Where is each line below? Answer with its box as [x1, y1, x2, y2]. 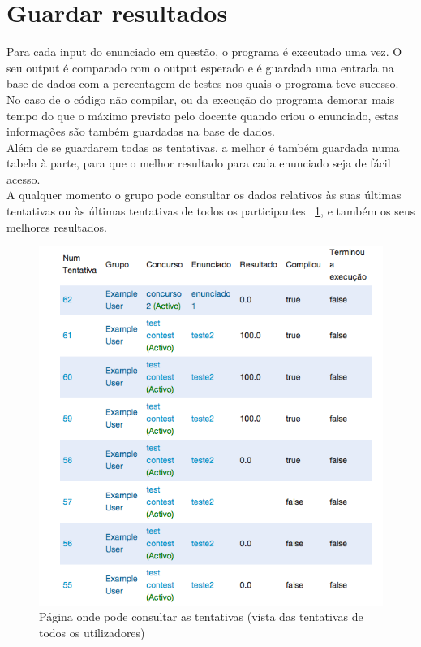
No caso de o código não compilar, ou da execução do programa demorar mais [6, 90, 395, 107]
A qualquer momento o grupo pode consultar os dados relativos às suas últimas [6, 186, 402, 203]
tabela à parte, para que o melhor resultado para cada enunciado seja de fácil [6, 154, 391, 172]
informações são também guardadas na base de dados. [6, 123, 276, 140]
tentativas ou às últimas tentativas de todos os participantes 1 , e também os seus [6, 202, 415, 219]
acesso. [6, 170, 41, 187]
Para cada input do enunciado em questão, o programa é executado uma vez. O [6, 43, 402, 60]
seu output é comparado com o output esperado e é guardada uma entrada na [6, 59, 394, 76]
